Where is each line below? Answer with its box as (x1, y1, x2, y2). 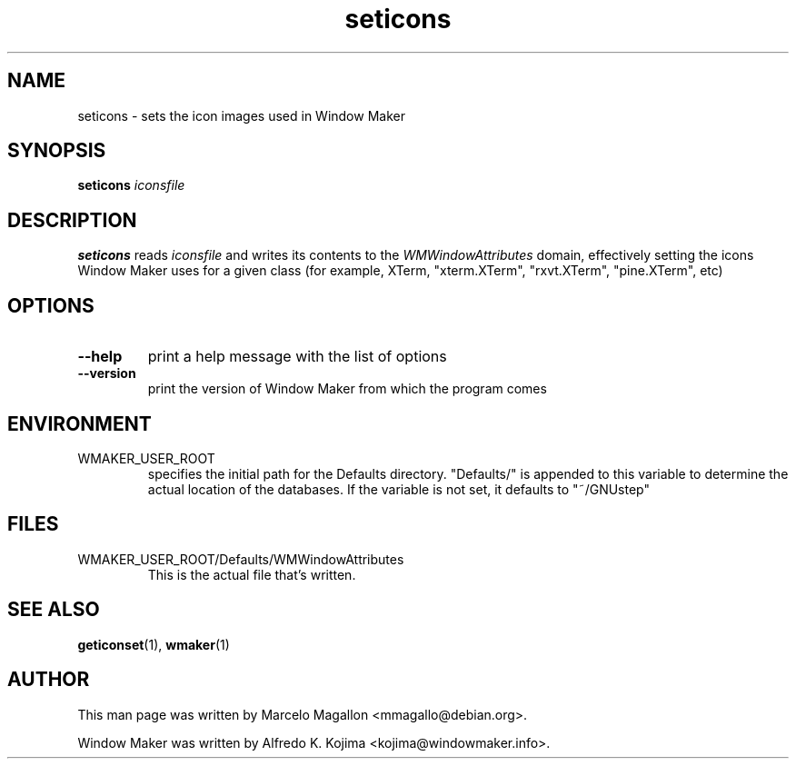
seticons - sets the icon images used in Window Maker (77, 107, 405, 124)
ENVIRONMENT (7, 412, 152, 435)
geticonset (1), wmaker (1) (77, 636, 230, 652)
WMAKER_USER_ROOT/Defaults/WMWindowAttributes (77, 551, 404, 567)
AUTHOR (7, 668, 90, 691)
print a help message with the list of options (147, 347, 447, 366)
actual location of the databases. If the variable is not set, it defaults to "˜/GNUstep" (147, 481, 650, 497)
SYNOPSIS (7, 139, 106, 163)
